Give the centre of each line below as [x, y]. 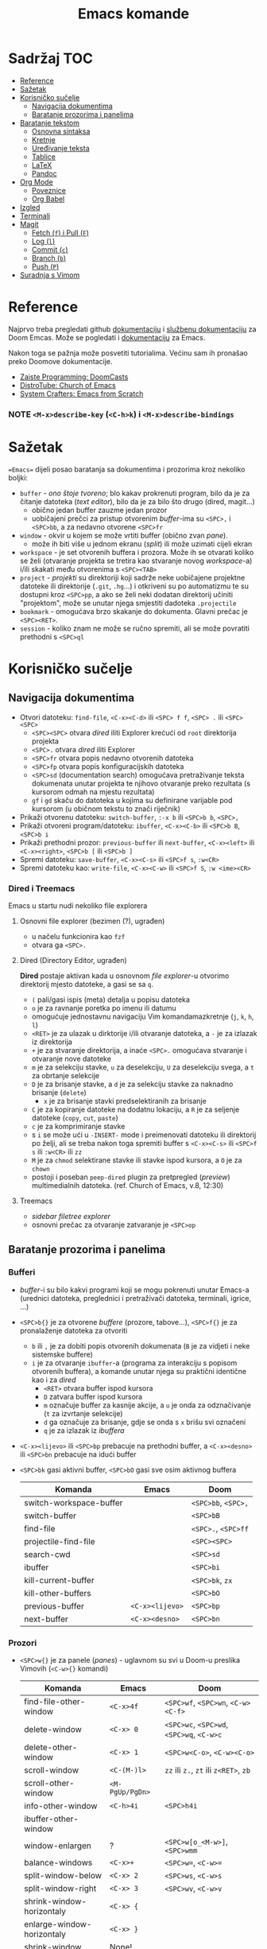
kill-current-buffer [59, 1580]
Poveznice [48, 190]
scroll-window [51, 1770]
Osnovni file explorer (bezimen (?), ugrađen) [92, 921]
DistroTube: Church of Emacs [68, 385]
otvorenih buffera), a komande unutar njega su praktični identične [139, 1371]
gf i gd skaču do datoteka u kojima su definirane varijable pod [132, 800]
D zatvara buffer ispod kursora [93, 1396]
